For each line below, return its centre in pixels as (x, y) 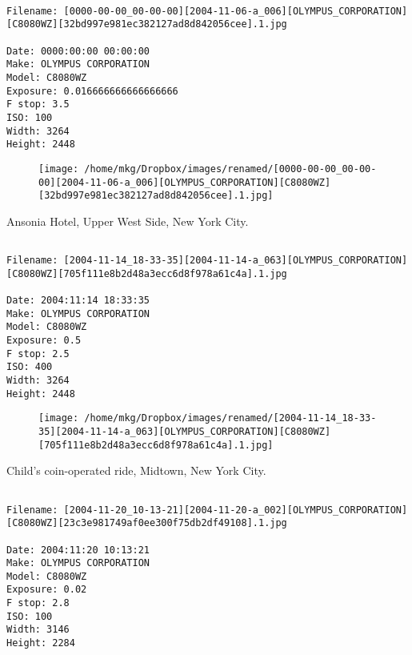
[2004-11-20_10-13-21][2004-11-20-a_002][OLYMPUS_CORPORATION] (236, 510)
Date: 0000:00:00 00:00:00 (78, 51)
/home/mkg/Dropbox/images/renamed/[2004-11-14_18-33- (230, 418)
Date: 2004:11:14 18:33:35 (78, 301)
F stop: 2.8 (38, 603)
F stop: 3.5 (38, 104)
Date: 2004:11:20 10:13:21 (78, 550)
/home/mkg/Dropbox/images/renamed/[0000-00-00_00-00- (230, 169)
